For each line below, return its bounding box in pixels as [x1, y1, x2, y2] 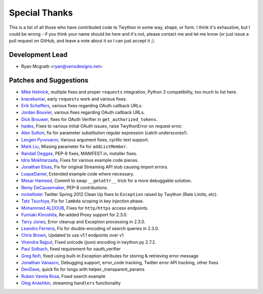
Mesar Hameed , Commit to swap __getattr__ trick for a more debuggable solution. [21, 178, 192, 184]
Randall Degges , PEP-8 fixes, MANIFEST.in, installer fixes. [21, 150, 137, 156]
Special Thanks [9, 7, 73, 18]
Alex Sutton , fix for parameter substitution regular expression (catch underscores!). [21, 130, 188, 136]
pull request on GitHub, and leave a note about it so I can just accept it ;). [9, 38, 155, 44]
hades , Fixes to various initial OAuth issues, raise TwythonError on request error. [21, 123, 183, 129]
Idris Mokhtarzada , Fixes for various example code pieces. [21, 157, 139, 163]
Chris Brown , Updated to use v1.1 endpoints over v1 [21, 232, 124, 238]
